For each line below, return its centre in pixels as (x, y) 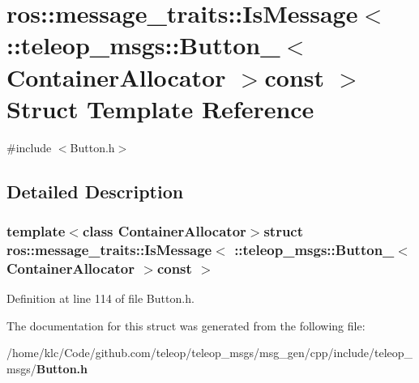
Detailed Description (95, 191)
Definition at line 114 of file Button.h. (100, 298)
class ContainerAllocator (164, 230)
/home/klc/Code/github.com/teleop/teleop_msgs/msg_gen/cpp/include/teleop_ (210, 353)
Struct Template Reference (160, 108)
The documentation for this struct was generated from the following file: (186, 325)
